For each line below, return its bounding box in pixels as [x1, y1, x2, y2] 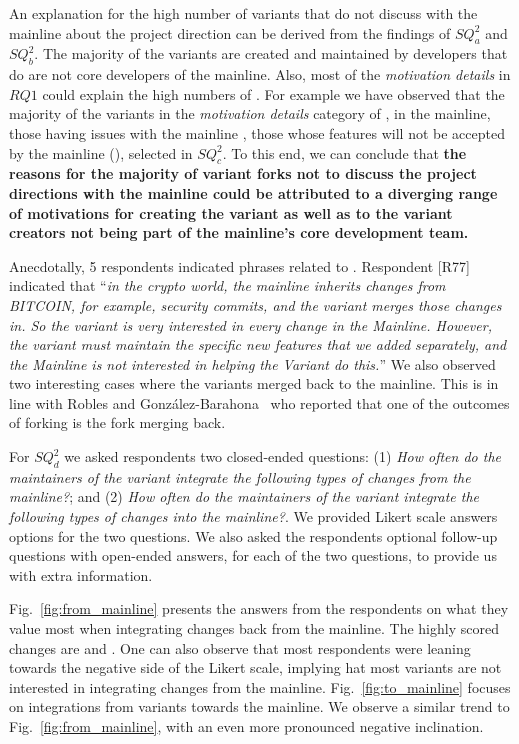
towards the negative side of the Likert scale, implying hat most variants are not [9, 657, 502, 678]
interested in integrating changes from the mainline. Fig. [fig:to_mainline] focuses [9, 676, 511, 697]
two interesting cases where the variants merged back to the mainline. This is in [9, 373, 499, 394]
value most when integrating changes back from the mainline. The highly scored [9, 618, 499, 639]
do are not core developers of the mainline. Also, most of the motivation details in [9, 64, 511, 85]
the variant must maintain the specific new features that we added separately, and [9, 334, 507, 355]
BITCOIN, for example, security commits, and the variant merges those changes [9, 294, 502, 315]
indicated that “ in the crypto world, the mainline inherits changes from [9, 275, 446, 296]
